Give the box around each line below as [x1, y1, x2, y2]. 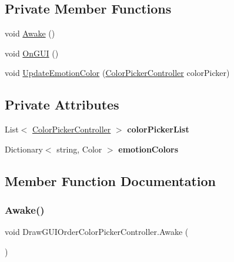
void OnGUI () [5, 47, 59, 59]
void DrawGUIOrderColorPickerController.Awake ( [5, 225, 189, 238]
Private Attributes [5, 95, 119, 114]
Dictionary [5, 142, 43, 155]
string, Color [56, 142, 102, 155]
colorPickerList [127, 123, 189, 135]
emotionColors [118, 142, 179, 155]
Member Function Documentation [5, 171, 216, 190]
